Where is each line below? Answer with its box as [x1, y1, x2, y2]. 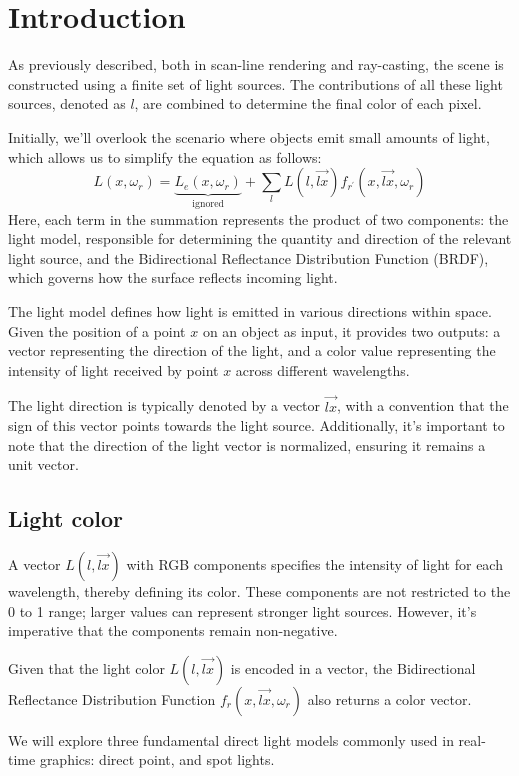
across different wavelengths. [235, 359, 410, 380]
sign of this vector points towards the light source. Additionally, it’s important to [8, 415, 505, 436]
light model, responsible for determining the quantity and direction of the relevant [8, 228, 512, 249]
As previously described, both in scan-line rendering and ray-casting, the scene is [8, 54, 504, 75]
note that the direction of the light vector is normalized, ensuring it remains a [8, 434, 486, 455]
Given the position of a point [8, 320, 186, 341]
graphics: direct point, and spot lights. [39, 749, 275, 770]
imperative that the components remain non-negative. [8, 620, 338, 641]
